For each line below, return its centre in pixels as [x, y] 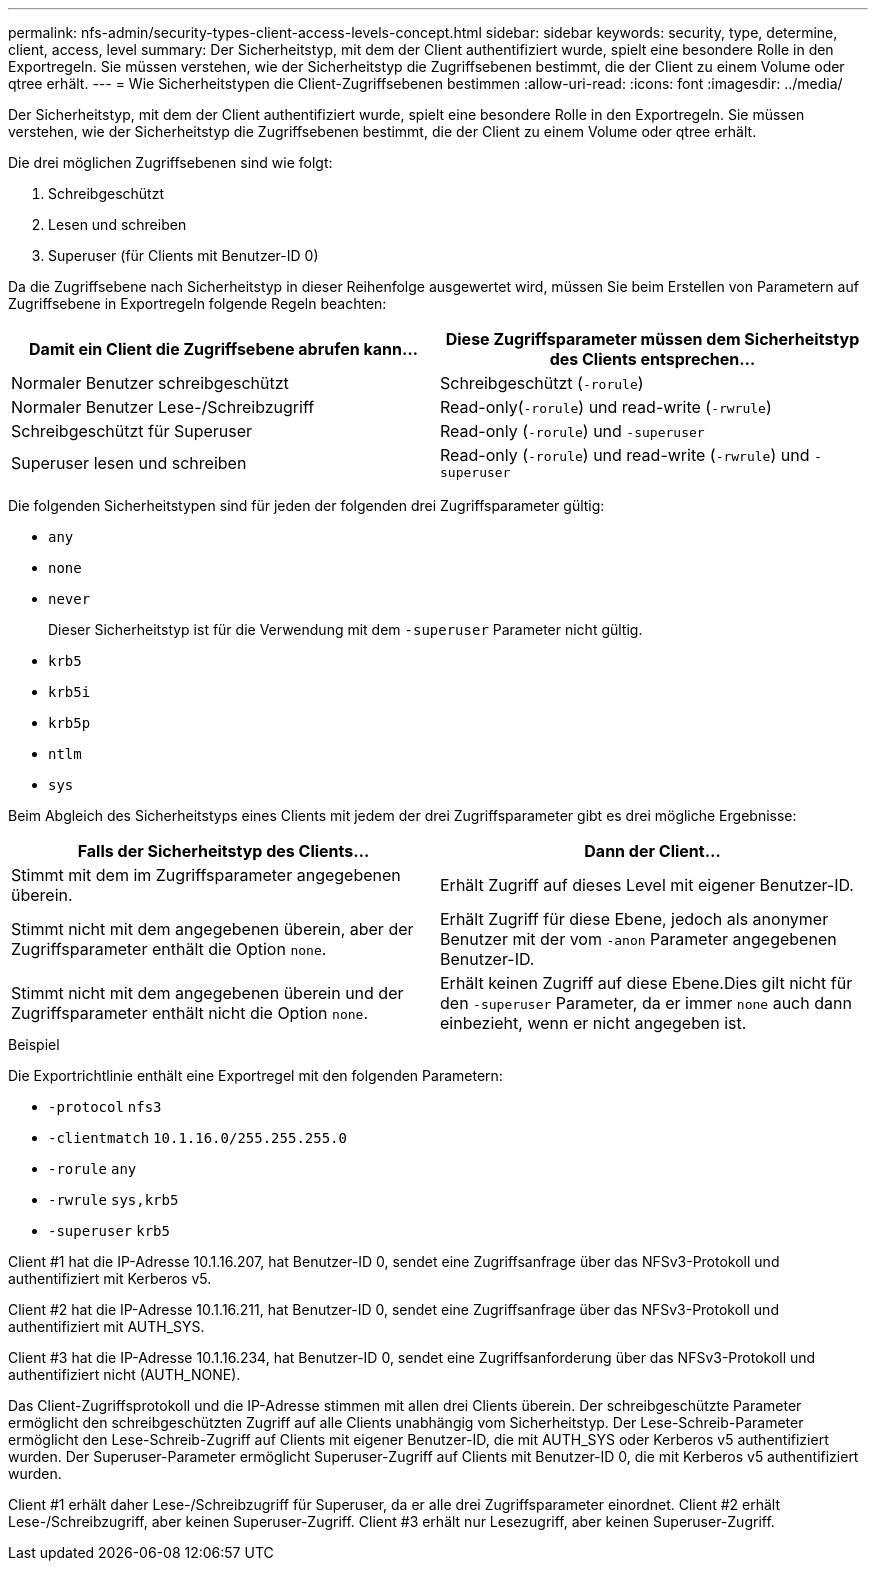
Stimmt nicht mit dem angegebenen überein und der [207, 993]
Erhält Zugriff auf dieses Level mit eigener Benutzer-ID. [647, 885]
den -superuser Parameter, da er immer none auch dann [646, 1003]
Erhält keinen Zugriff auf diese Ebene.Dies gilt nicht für [646, 983]
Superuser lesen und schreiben [129, 462]
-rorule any [92, 1169]
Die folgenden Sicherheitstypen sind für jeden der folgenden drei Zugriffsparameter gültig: [306, 505]
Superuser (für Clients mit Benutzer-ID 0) [183, 255]
